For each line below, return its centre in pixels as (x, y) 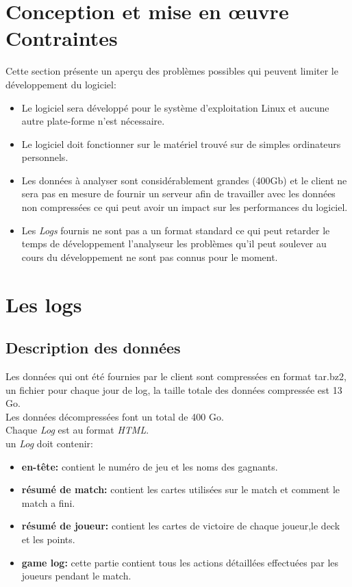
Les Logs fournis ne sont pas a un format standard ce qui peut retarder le (176, 230)
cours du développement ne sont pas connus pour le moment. (150, 257)
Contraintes (62, 38)
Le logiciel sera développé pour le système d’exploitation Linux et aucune (175, 107)
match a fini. (48, 502)
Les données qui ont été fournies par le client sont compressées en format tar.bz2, (176, 376)
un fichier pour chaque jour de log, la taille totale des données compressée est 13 (174, 389)
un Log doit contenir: (49, 443)
